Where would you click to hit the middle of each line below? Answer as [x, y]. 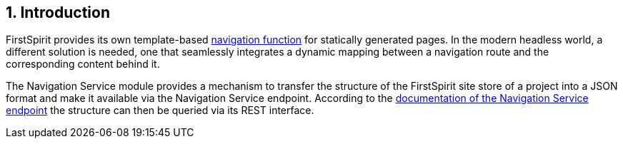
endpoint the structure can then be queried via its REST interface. [160, 110]
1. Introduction [58, 12]
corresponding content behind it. [83, 64]
